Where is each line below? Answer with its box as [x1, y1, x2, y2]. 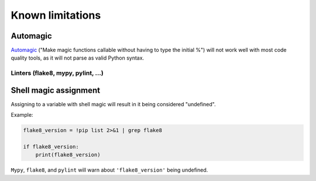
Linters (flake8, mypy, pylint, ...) [11, 69, 104, 77]
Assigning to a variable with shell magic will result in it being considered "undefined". [11, 100, 216, 107]
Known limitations [11, 9, 101, 22]
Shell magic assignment [11, 85, 101, 95]
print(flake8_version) [35, 152, 101, 158]
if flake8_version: [23, 144, 79, 150]
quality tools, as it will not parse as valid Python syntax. [11, 54, 145, 61]
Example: [11, 112, 33, 119]
